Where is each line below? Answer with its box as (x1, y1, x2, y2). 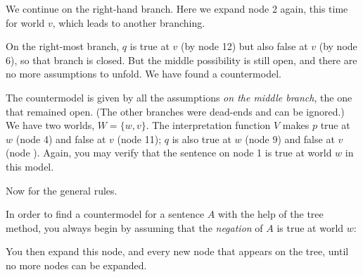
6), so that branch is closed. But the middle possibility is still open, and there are (6, 52, 357, 67)
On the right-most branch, (6, 39, 120, 54)
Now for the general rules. (6, 183, 117, 197)
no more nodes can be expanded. (6, 257, 147, 272)
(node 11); (117, 131, 162, 146)
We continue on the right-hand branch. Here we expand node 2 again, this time (6, 1, 348, 16)
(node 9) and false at (245, 131, 335, 146)
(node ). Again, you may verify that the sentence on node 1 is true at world (6, 145, 332, 160)
